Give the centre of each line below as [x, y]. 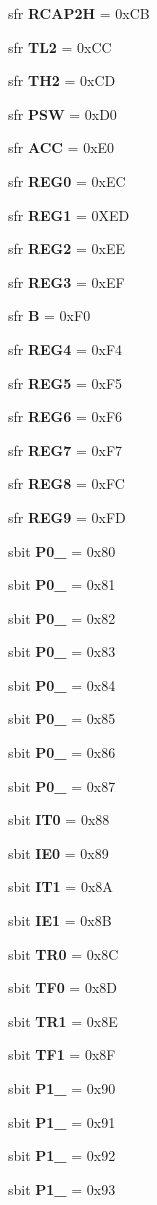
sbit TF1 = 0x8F [62, 1054]
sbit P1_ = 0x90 [62, 1088]
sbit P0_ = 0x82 [62, 617]
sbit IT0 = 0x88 [59, 819]
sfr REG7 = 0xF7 [65, 449]
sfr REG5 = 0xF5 [65, 382]
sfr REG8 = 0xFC [66, 483]
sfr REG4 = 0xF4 [65, 348]
